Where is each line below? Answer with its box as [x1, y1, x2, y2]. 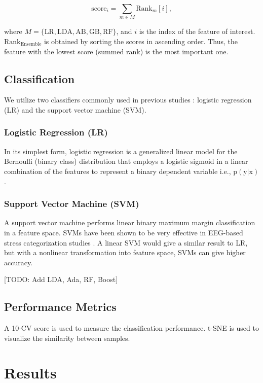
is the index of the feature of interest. [139, 26, 255, 37]
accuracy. [4, 257, 33, 267]
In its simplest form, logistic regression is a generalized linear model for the [4, 146, 238, 156]
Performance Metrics [4, 299, 117, 315]
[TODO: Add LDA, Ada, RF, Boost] [4, 274, 118, 285]
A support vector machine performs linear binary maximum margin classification [4, 217, 255, 228]
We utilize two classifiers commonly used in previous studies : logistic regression [4, 94, 252, 105]
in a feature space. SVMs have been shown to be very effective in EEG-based [4, 227, 243, 237]
